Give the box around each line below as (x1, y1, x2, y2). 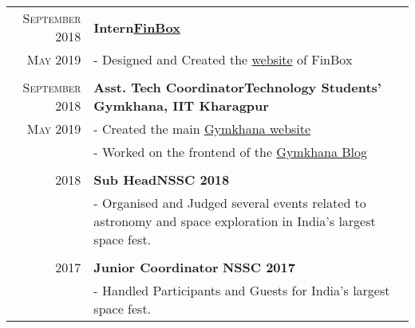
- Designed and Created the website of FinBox (93, 50, 353, 68)
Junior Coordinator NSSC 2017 (93, 258, 295, 276)
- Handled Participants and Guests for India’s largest (93, 281, 390, 299)
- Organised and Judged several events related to (93, 193, 366, 212)
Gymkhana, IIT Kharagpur (93, 96, 269, 115)
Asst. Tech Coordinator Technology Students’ (93, 78, 381, 96)
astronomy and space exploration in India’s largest (93, 212, 376, 230)
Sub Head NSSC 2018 (93, 170, 230, 189)
